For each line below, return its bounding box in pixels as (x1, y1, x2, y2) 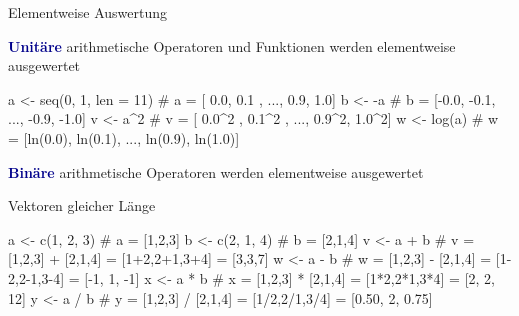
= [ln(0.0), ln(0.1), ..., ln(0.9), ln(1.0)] (8, 127, 240, 148)
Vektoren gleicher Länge (8, 195, 156, 216)
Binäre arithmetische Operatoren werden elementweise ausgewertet (8, 161, 424, 182)
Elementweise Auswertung (8, 2, 168, 22)
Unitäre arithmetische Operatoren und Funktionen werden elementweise (8, 35, 456, 56)
